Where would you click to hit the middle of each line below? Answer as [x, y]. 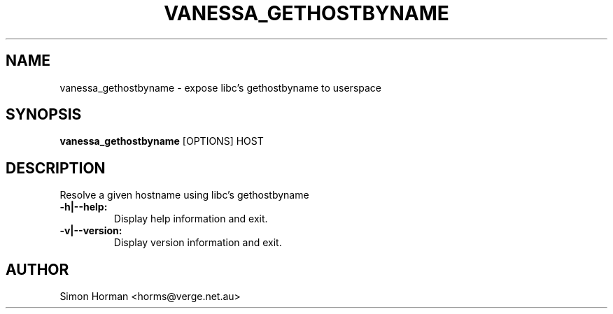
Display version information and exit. [198, 243]
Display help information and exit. [191, 219]
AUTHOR [37, 269]
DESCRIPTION [56, 168]
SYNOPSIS [44, 115]
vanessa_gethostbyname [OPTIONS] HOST [162, 141]
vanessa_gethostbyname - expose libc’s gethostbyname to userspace [221, 87]
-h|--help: [84, 207]
